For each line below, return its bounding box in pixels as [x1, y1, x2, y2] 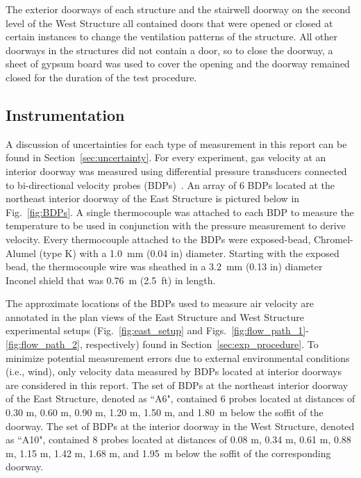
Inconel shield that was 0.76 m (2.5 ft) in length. [6, 272, 216, 287]
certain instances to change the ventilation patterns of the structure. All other [6, 29, 338, 44]
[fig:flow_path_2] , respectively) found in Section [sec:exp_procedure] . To [6, 337, 319, 352]
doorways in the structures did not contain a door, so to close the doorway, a [6, 42, 333, 57]
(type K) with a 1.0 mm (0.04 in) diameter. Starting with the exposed [39, 245, 339, 260]
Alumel [6, 245, 36, 260]
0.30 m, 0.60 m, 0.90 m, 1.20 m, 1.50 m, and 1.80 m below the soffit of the [6, 405, 324, 420]
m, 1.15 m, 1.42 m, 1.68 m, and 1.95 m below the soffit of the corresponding [6, 445, 331, 460]
